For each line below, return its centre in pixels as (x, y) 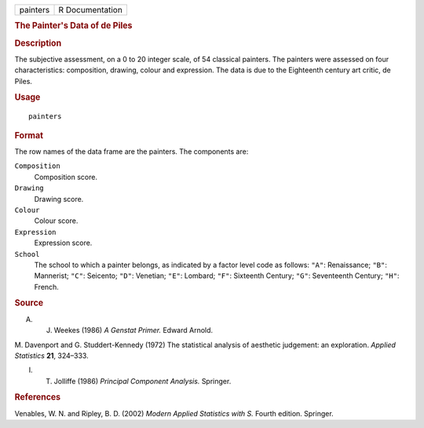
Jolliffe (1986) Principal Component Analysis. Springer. (143, 381)
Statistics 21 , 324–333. (52, 355)
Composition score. (66, 177)
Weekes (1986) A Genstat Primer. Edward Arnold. (133, 331)
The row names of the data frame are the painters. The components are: (132, 152)
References (38, 397)
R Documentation (91, 10)
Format (29, 135)
